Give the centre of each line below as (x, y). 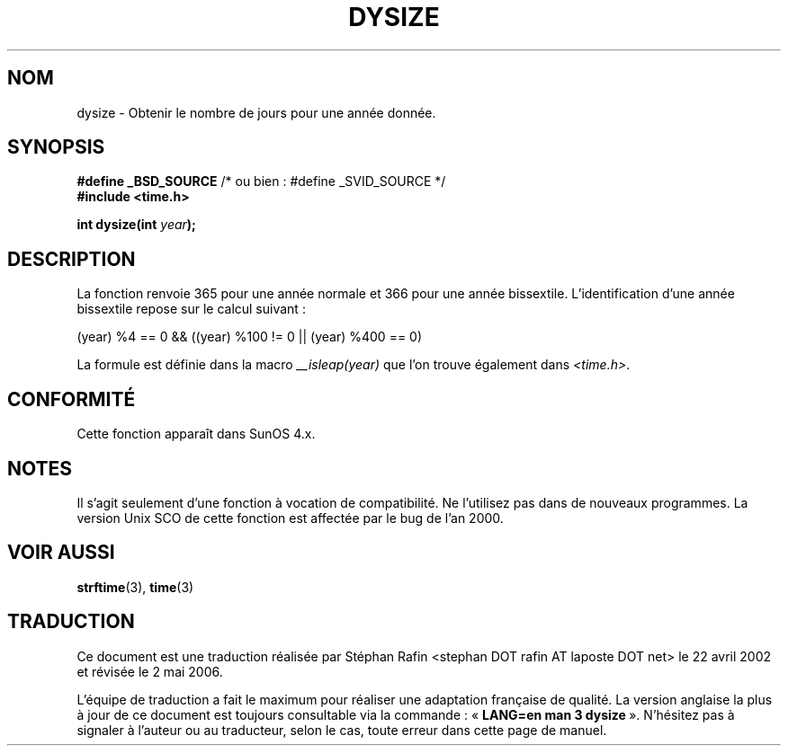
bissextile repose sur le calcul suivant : (191, 309)
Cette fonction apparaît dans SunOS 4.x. (196, 434)
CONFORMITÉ (72, 399)
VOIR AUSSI (61, 553)
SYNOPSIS (56, 147)
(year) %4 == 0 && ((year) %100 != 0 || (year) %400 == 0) (250, 337)
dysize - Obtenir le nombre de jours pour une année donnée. (256, 112)
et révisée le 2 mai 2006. (150, 671)
